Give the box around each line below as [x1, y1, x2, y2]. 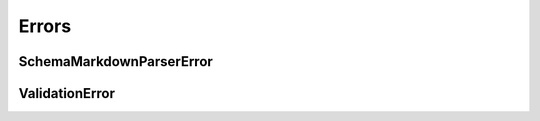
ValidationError [18, 85, 115, 102]
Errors [18, 15, 72, 37]
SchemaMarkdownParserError [18, 53, 214, 70]
